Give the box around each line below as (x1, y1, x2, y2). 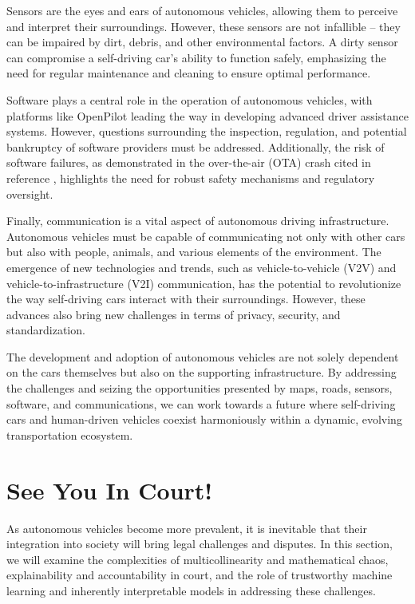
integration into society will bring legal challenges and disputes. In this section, (6, 535, 393, 552)
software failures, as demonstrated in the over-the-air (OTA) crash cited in (6, 154, 371, 171)
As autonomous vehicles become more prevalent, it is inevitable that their (6, 519, 367, 536)
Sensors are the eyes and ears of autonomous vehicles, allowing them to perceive (6, 2, 398, 18)
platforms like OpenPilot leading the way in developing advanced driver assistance (6, 107, 409, 124)
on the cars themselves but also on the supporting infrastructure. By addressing (6, 364, 397, 381)
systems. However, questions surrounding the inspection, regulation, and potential (6, 123, 407, 140)
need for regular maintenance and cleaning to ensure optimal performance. (6, 65, 371, 81)
